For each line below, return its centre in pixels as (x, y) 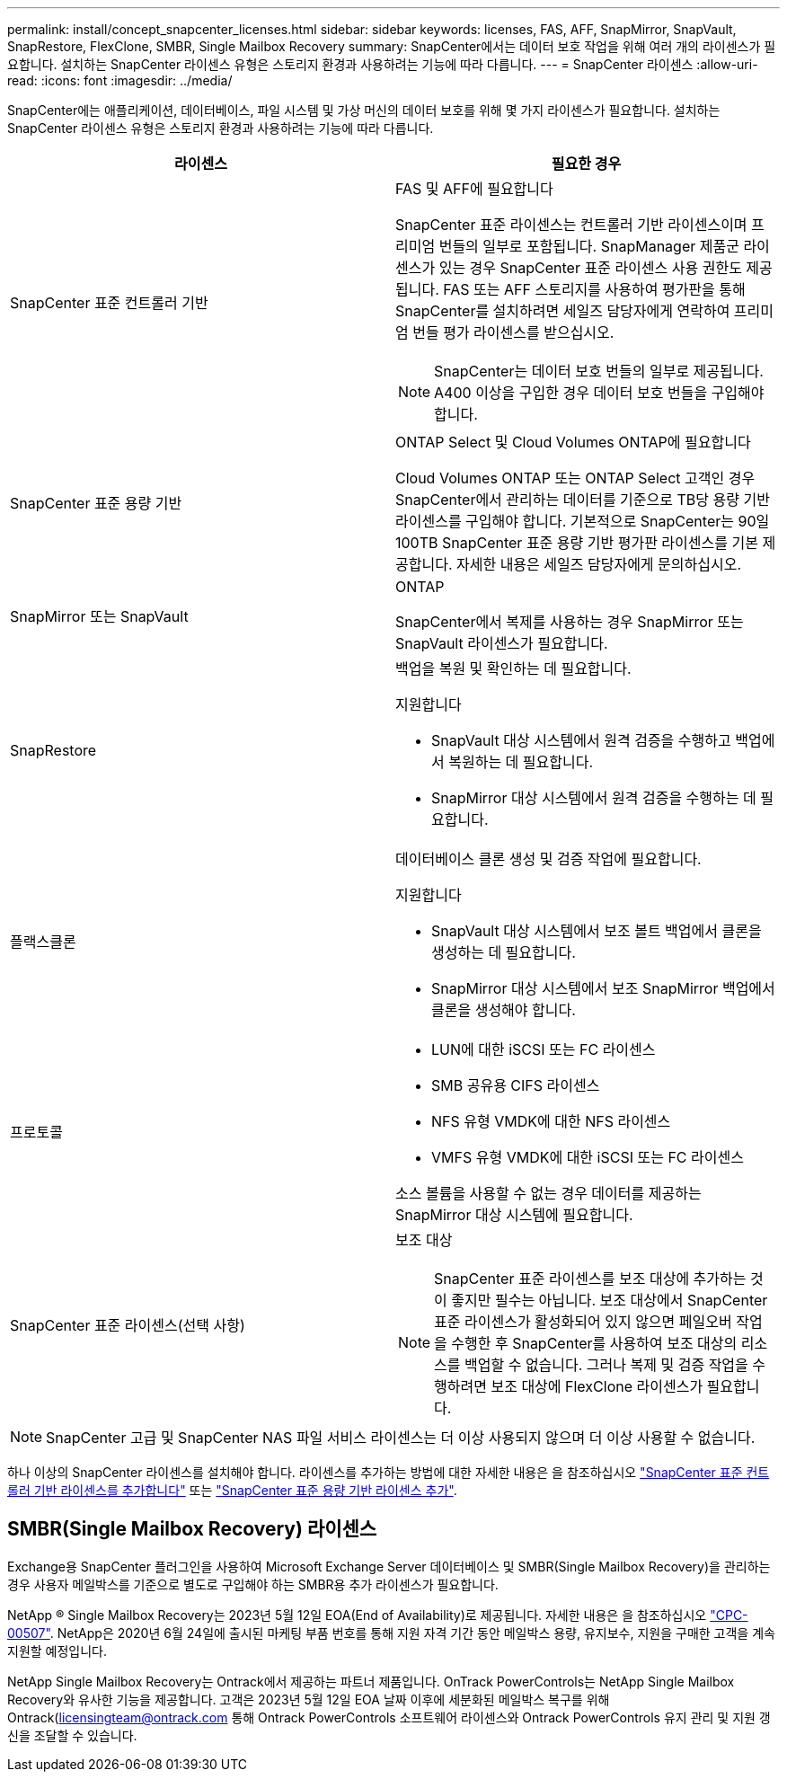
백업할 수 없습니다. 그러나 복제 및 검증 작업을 (606, 1365)
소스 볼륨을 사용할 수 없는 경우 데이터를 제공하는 (548, 1193)
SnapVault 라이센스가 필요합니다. (502, 643)
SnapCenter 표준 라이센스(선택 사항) (128, 1325)
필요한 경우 (586, 164)
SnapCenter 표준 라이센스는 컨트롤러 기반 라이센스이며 (571, 225)
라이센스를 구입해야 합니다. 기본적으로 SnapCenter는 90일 (583, 521)
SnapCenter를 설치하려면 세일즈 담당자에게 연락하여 (563, 311)
